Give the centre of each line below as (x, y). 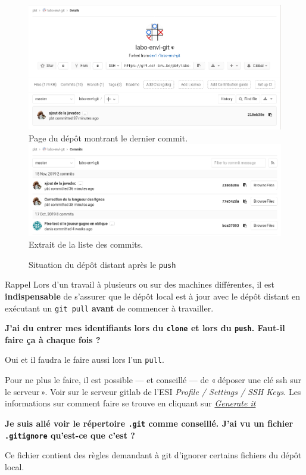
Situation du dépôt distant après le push (102, 264)
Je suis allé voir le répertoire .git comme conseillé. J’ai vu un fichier (149, 423)
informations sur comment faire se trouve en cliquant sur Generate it (130, 403)
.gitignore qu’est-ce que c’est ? (70, 435)
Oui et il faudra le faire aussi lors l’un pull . (85, 360)
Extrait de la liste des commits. (86, 244)
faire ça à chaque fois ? (53, 339)
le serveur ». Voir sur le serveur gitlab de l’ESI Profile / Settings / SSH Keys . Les (153, 391)
